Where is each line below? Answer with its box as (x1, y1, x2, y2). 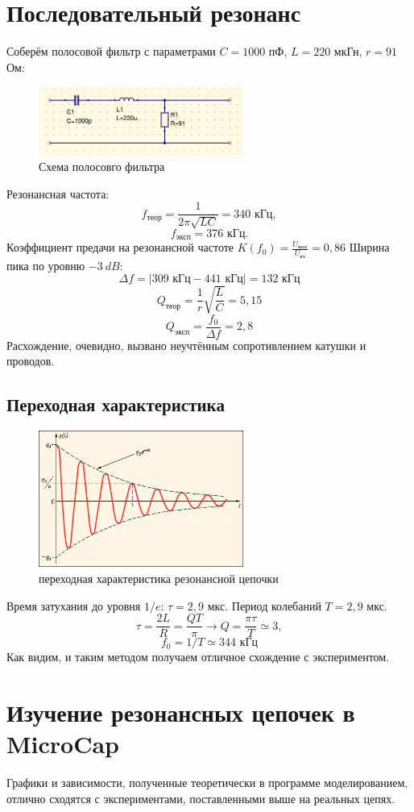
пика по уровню (6, 256, 85, 273)
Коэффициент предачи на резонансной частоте (6, 239, 234, 256)
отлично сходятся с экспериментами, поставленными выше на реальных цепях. (6, 789, 395, 806)
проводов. (6, 352, 55, 369)
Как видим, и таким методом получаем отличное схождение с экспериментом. (6, 648, 390, 665)
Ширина (349, 239, 390, 256)
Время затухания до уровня (6, 597, 141, 614)
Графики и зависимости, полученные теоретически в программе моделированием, (6, 774, 408, 791)
